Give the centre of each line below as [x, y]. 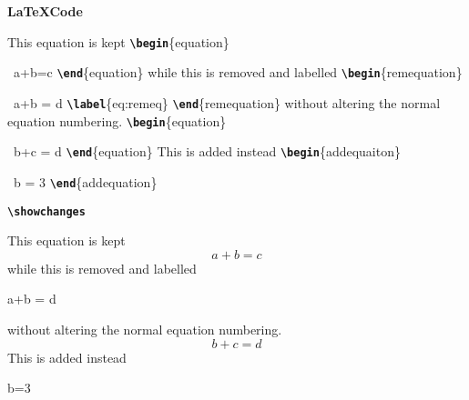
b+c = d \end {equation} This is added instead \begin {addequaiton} [207, 151]
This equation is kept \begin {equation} [118, 41]
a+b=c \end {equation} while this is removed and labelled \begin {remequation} [238, 72]
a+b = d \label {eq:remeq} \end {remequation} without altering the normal [227, 102]
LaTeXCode [45, 11]
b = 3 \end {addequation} [85, 181]
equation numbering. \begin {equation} [117, 120]
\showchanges [46, 211]
